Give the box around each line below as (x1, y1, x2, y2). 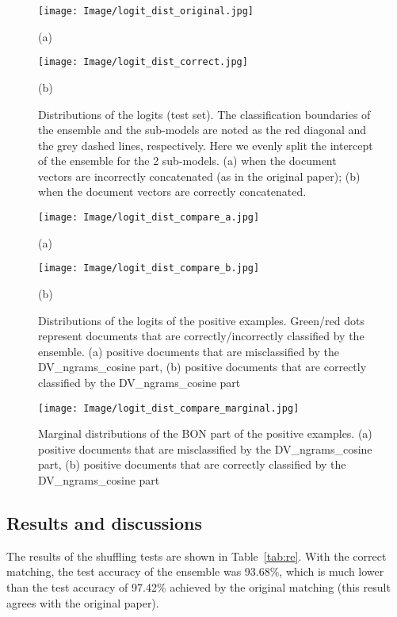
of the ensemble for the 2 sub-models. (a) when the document (38, 152, 337, 169)
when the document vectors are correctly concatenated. (38, 183, 307, 200)
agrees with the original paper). (6, 594, 159, 611)
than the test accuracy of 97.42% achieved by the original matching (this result (6, 578, 391, 595)
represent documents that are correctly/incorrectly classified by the (38, 328, 365, 344)
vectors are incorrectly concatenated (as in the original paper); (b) (38, 167, 361, 184)
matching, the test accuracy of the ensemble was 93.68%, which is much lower (6, 563, 384, 580)
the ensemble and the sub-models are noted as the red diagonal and (38, 121, 367, 138)
